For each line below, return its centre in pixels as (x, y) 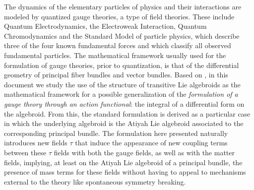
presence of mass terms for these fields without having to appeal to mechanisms (125, 172)
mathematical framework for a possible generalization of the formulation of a (121, 94)
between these (25, 152)
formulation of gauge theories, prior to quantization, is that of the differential (122, 65)
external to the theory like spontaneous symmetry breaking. (95, 181)
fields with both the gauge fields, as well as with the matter (144, 152)
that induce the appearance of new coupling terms (151, 143)
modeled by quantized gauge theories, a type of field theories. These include (119, 16)
